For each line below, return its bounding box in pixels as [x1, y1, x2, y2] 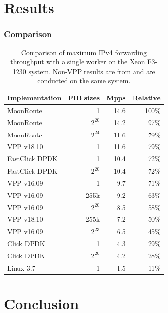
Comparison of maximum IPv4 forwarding [21, 47, 147, 57]
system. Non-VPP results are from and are [28, 66, 155, 76]
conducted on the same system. [37, 76, 131, 86]
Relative [132, 92, 161, 102]
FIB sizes [68, 92, 100, 102]
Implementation [7, 92, 62, 102]
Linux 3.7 [7, 262, 35, 273]
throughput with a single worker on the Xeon [10, 57, 145, 67]
